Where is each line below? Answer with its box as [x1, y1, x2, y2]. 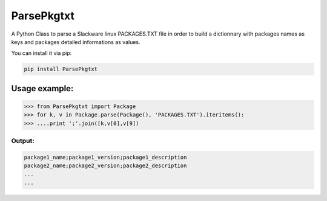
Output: [11, 136, 35, 145]
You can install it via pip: [11, 49, 72, 57]
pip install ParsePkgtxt [24, 66, 98, 72]
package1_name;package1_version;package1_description [24, 154, 187, 161]
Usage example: [11, 83, 74, 94]
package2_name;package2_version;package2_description [24, 162, 187, 169]
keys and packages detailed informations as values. [11, 38, 140, 45]
